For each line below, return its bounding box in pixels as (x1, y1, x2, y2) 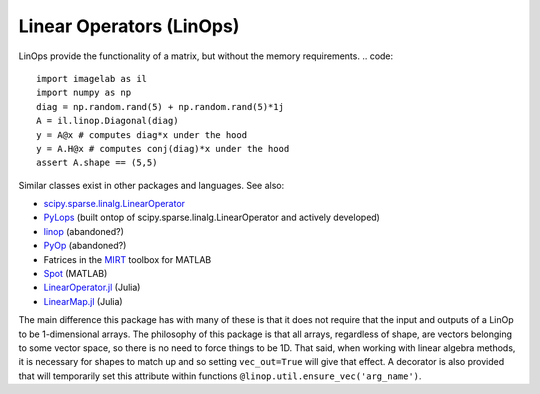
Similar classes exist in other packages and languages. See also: (18, 179, 285, 191)
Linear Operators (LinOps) (18, 15, 240, 37)
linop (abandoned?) (43, 225, 125, 237)
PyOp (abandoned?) (43, 240, 127, 252)
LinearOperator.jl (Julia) (43, 281, 141, 294)
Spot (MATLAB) (43, 268, 108, 280)
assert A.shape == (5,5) (36, 157, 158, 169)
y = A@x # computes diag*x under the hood (36, 129, 248, 140)
